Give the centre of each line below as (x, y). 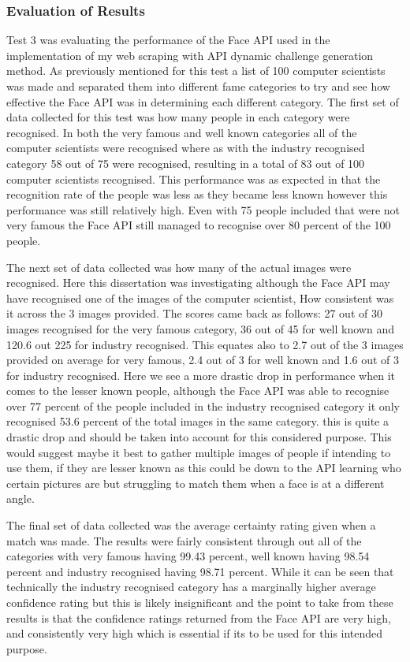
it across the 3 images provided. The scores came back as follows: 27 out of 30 (194, 313)
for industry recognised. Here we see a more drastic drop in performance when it (201, 375)
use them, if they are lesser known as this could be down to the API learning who (204, 468)
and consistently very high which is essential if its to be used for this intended (195, 633)
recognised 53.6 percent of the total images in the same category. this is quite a (198, 421)
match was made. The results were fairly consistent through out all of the (184, 540)
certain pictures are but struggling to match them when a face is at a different (196, 483)
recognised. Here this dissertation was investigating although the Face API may (198, 283)
